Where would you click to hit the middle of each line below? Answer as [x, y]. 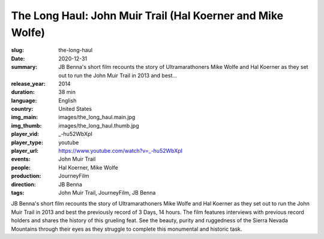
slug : [17, 50]
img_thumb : [26, 125]
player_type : [27, 142]
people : [21, 167]
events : [21, 159]
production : [26, 176]
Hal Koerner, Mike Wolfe [88, 167]
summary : [24, 67]
